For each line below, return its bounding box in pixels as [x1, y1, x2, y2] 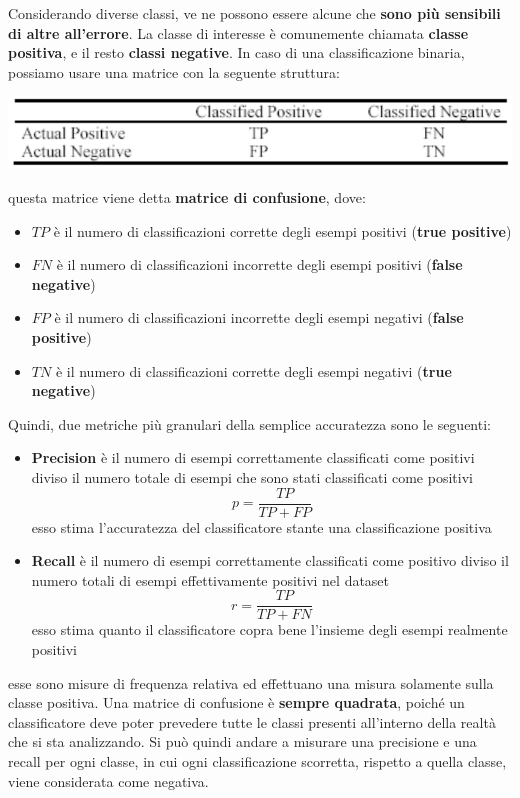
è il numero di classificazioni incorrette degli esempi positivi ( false [56, 254, 463, 275]
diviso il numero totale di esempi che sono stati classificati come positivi [31, 466, 473, 487]
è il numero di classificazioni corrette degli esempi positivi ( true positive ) [53, 220, 512, 241]
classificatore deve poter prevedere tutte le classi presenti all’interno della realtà [8, 711, 496, 732]
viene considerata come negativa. [8, 770, 209, 791]
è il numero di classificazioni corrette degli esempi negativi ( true [55, 360, 452, 381]
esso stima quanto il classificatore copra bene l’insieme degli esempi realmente [31, 619, 508, 640]
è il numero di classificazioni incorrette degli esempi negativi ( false [54, 307, 464, 328]
